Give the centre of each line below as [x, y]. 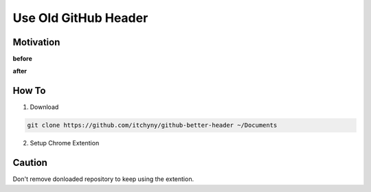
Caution [30, 163]
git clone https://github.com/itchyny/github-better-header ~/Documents [152, 125]
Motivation [36, 42]
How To [29, 91]
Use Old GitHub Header [80, 18]
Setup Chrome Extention [65, 143]
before [22, 59]
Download [44, 107]
